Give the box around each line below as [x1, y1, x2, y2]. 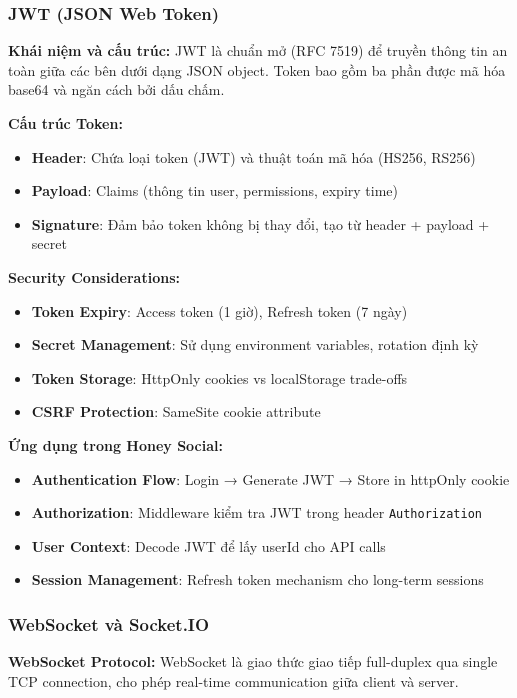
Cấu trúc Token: [8, 113, 123, 133]
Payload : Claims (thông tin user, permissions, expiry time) [31, 180, 398, 201]
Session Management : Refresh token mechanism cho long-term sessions [31, 569, 484, 590]
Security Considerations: [8, 266, 180, 287]
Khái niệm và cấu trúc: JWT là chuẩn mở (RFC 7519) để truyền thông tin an [8, 40, 508, 61]
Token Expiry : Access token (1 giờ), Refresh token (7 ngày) [31, 300, 408, 321]
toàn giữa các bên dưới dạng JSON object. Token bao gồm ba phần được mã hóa [8, 59, 506, 80]
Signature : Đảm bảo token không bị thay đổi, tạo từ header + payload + [31, 213, 490, 234]
